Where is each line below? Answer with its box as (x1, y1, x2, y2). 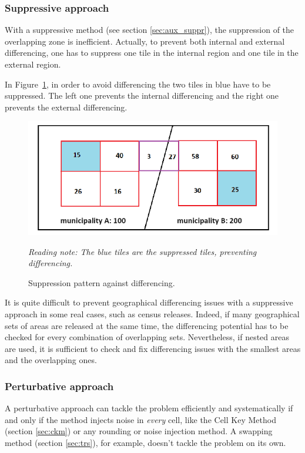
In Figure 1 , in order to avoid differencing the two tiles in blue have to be (5, 78, 271, 90)
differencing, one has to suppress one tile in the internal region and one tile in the (5, 46, 299, 59)
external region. (5, 58, 61, 70)
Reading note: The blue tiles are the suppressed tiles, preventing (28, 245, 257, 257)
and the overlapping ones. (5, 354, 97, 366)
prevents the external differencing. (5, 100, 128, 113)
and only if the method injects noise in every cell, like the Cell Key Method (5, 413, 276, 425)
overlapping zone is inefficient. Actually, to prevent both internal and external (5, 35, 285, 47)
